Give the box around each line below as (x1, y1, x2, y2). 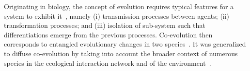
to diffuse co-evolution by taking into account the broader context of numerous (4, 48, 238, 58)
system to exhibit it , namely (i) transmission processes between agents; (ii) (4, 11, 230, 21)
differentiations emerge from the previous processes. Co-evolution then (4, 29, 213, 39)
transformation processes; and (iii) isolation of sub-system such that (4, 20, 205, 30)
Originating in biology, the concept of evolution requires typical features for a (4, 1, 234, 11)
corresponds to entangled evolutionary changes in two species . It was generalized (4, 39, 246, 49)
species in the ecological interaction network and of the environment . (4, 58, 211, 68)
